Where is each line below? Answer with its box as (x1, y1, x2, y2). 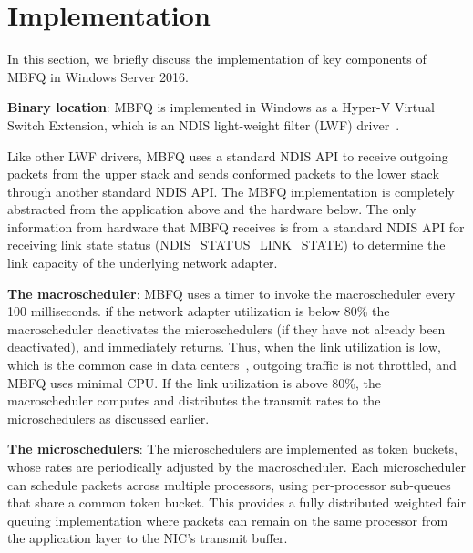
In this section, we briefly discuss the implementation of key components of (7, 49, 427, 68)
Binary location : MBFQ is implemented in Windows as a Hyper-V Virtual (7, 97, 435, 117)
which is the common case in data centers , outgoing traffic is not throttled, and (7, 355, 457, 374)
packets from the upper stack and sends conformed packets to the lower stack (7, 164, 439, 183)
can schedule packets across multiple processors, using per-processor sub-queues (7, 475, 451, 494)
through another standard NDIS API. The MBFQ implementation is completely (7, 181, 455, 200)
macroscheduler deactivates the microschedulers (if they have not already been (7, 319, 446, 338)
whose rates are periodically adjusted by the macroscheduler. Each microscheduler (7, 457, 466, 476)
